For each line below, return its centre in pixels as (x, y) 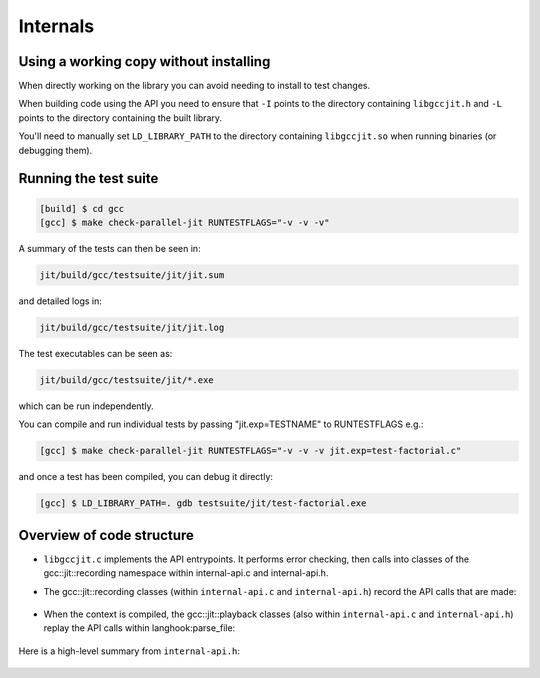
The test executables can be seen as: (95, 353)
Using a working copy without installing (144, 61)
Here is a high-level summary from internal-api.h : (129, 651)
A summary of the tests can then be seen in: (109, 248)
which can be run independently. (86, 406)
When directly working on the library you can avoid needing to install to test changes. (194, 86)
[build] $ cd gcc (82, 208)
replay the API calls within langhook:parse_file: (139, 628)
